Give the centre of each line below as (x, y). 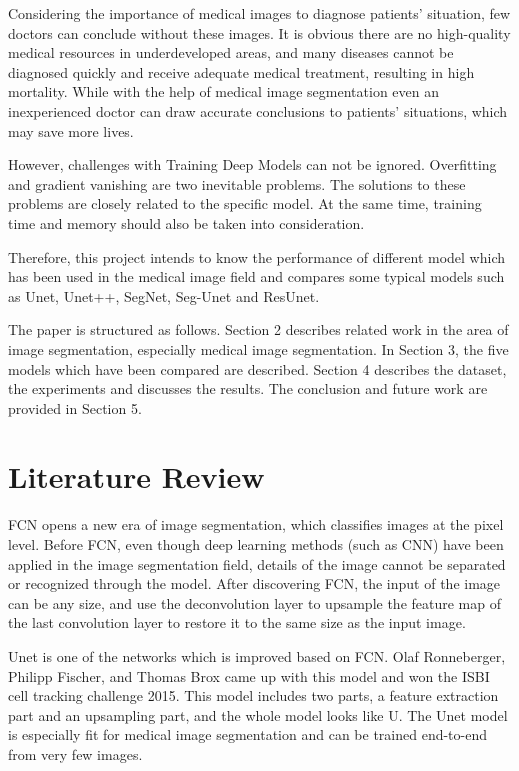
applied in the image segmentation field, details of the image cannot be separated (257, 563)
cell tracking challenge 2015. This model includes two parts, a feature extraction (253, 695)
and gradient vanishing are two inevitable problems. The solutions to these (237, 183)
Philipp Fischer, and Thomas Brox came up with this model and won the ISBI (249, 675)
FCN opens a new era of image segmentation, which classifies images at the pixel (256, 524)
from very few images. (75, 753)
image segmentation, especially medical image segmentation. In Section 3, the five (258, 348)
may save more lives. (71, 130)
